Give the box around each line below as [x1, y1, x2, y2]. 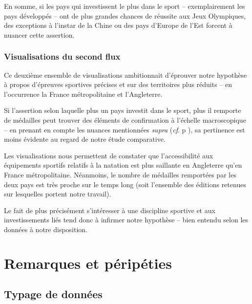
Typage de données [4, 286, 103, 302]
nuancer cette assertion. [4, 29, 75, 40]
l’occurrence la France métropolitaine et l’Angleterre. [4, 88, 163, 99]
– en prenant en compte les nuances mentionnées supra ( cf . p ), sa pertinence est [4, 124, 245, 134]
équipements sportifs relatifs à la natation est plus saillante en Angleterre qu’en [4, 160, 242, 170]
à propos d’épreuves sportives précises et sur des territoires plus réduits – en [4, 79, 232, 89]
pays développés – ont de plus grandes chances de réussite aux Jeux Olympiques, [4, 10, 246, 21]
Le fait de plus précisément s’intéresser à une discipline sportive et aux [4, 205, 215, 215]
